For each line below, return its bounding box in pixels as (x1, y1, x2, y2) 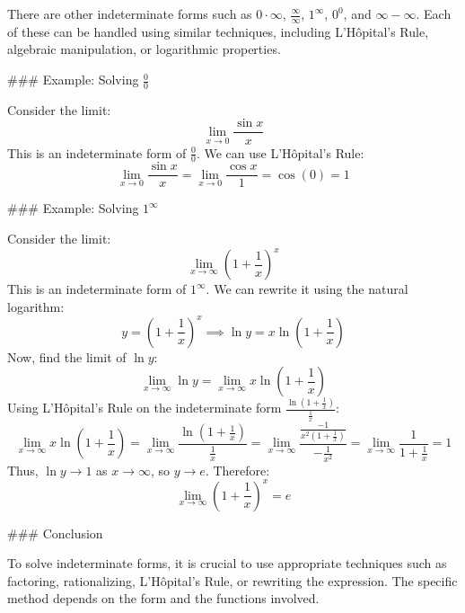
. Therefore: (205, 460, 270, 479)
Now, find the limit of (7, 347, 127, 366)
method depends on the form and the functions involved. (7, 589, 320, 608)
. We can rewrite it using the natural (206, 280, 408, 298)
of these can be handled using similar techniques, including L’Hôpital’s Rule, (7, 22, 429, 40)
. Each (416, 4, 452, 22)
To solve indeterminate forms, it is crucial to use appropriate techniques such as (7, 554, 447, 573)
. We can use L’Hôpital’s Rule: (196, 143, 364, 162)
